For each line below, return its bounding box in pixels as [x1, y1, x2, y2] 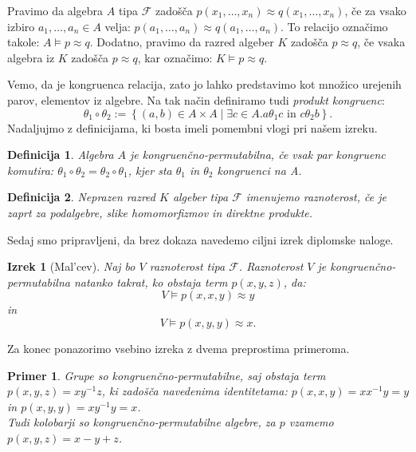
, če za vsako [344, 2, 406, 18]
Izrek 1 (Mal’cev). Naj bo [7, 258, 135, 275]
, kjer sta [128, 161, 172, 178]
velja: [104, 18, 131, 34]
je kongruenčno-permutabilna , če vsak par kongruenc [130, 146, 386, 163]
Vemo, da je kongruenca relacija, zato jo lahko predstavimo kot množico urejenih [7, 76, 402, 93]
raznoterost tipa [149, 258, 226, 275]
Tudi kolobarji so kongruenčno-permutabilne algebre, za [7, 414, 276, 430]
